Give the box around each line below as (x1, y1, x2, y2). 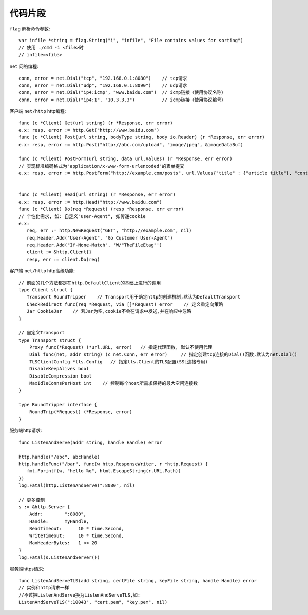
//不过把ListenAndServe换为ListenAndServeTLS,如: (18, 592, 141, 598)
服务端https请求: (9, 566, 45, 572)
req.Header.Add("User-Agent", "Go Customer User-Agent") (26, 235, 173, 241)
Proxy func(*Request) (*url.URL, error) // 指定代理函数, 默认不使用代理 (29, 344, 213, 350)
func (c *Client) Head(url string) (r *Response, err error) (18, 192, 176, 197)
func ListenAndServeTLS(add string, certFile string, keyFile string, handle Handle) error (18, 578, 257, 583)
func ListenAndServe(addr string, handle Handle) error (18, 439, 162, 445)
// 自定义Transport (18, 330, 65, 336)
